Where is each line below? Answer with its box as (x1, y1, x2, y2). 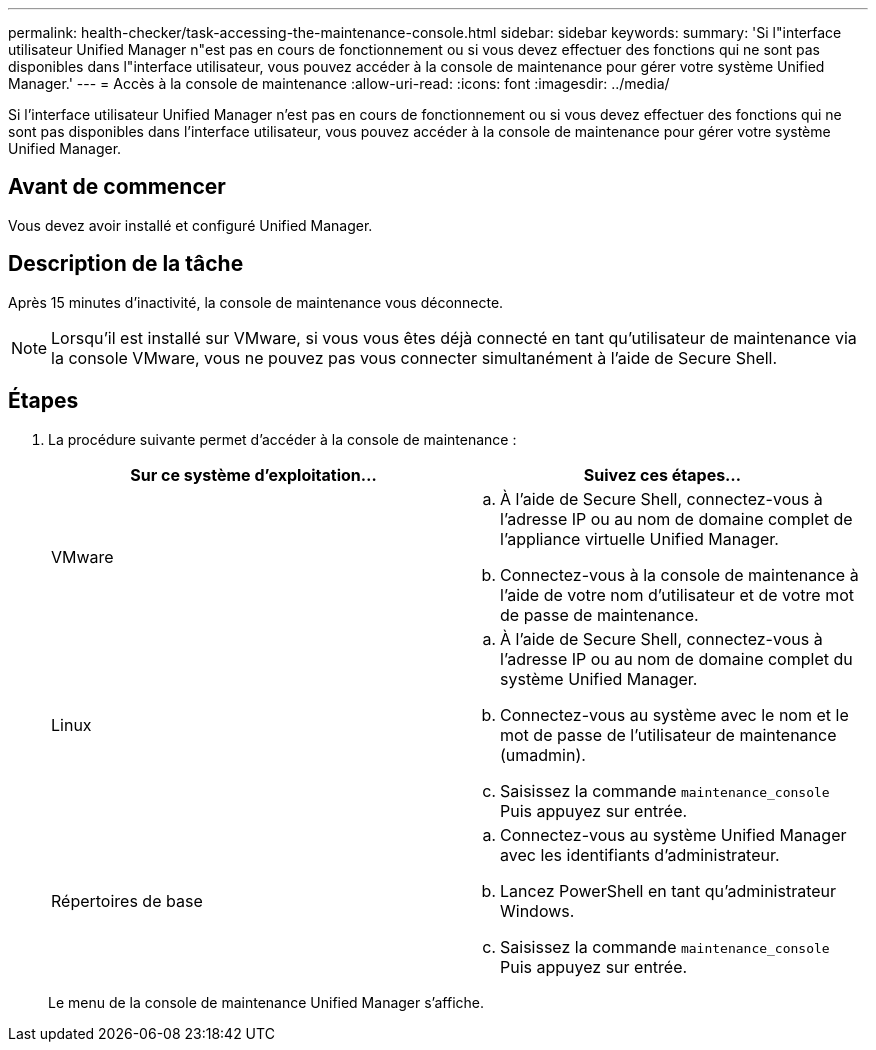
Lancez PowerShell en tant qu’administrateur (500, 880, 837, 901)
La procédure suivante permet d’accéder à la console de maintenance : (48, 430, 517, 448)
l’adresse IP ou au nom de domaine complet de (500, 508, 853, 529)
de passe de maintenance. (500, 604, 699, 625)
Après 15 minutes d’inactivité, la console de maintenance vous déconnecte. (8, 293, 504, 311)
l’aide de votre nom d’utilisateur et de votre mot (500, 584, 855, 605)
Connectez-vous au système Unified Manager (500, 824, 847, 845)
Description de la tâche (8, 251, 244, 277)
